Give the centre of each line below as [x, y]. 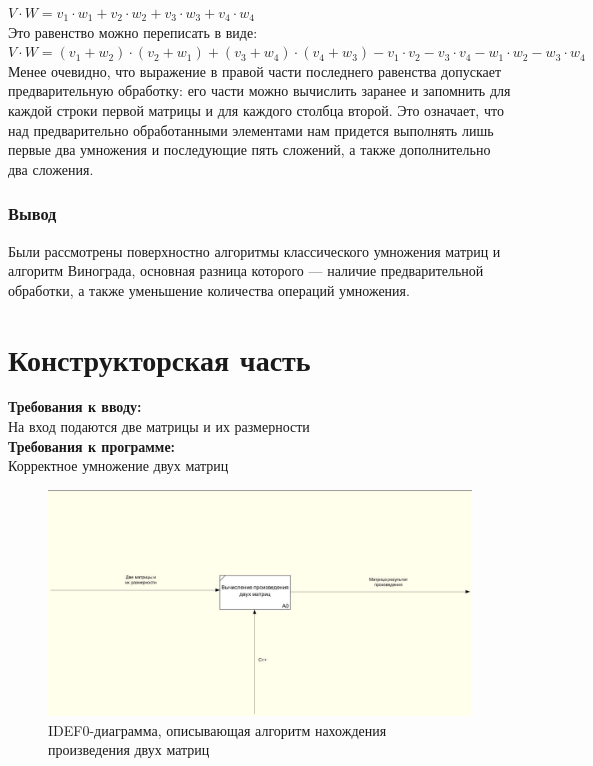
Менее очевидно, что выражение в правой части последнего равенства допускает [255, 70]
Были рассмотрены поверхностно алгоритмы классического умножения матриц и [254, 250]
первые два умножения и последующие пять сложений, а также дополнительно [249, 149]
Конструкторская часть [159, 358]
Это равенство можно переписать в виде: [133, 31]
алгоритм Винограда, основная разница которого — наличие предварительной [246, 270]
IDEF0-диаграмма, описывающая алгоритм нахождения [217, 729]
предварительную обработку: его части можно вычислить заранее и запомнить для [259, 90]
